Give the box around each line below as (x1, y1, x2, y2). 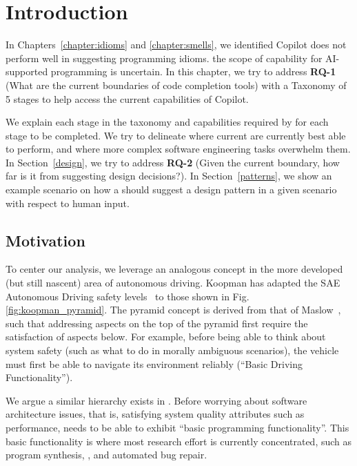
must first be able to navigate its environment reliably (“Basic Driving (6, 356, 303, 371)
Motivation (6, 229, 85, 251)
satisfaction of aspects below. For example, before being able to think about (6, 329, 326, 344)
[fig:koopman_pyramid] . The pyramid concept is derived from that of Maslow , (6, 302, 341, 317)
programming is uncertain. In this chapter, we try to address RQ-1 (50, 64, 336, 79)
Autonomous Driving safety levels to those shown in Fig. (6, 289, 249, 303)
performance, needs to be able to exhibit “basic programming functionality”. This (6, 420, 349, 434)
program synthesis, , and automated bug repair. (6, 447, 207, 462)
